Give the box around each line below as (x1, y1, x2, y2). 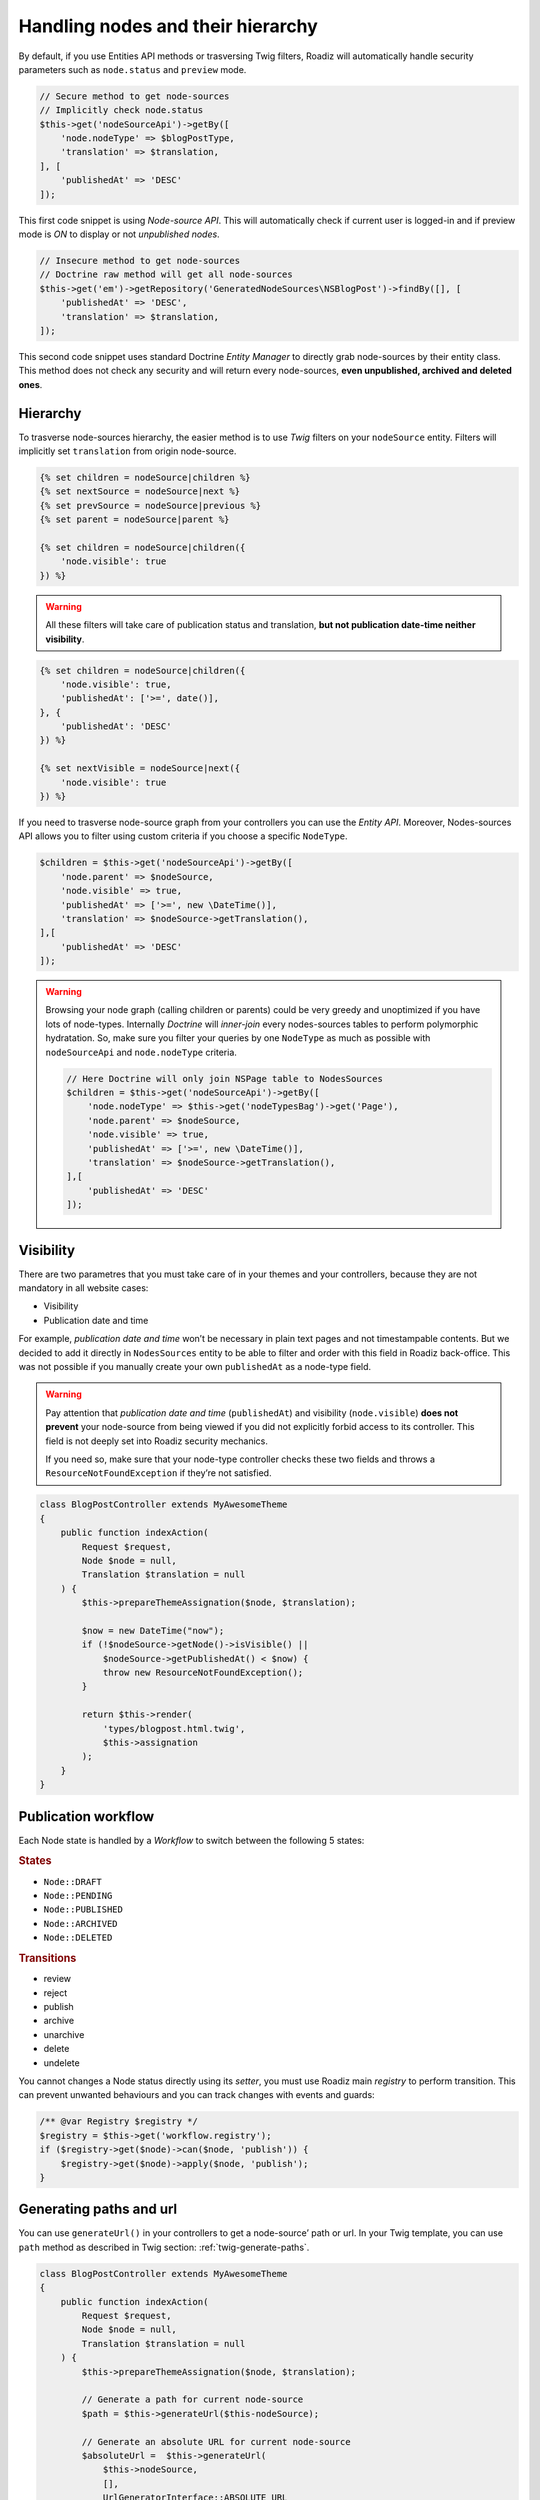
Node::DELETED (43, 1932, 113, 1944)
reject (43, 1986, 68, 1999)
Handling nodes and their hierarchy (18, 15, 319, 37)
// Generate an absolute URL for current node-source (81, 2436, 351, 2447)
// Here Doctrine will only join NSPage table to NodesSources (66, 1073, 384, 1084)
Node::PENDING (43, 1890, 113, 1902)
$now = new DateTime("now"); (81, 1625, 225, 1636)
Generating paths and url (18, 2201, 178, 2218)
